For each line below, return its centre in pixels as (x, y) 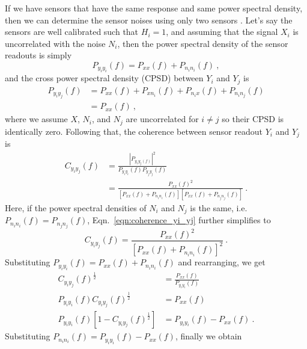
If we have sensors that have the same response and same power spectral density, (154, 8)
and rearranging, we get (222, 262)
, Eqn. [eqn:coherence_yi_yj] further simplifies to (179, 220)
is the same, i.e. (219, 207)
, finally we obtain (208, 336)
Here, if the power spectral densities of (76, 207)
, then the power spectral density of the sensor (203, 43)
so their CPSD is (253, 119)
